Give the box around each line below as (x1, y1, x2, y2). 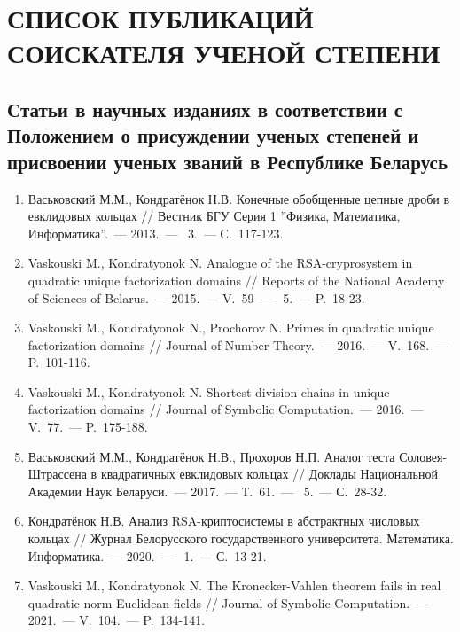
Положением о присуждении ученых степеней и (7, 121, 419, 149)
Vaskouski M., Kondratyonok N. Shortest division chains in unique (27, 382, 390, 401)
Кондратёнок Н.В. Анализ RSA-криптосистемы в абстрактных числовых (27, 511, 420, 530)
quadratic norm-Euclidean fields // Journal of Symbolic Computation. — (27, 593, 429, 612)
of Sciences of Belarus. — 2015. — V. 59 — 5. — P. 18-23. (27, 288, 365, 307)
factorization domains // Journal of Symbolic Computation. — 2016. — (27, 400, 424, 418)
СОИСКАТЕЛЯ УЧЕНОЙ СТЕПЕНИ (7, 35, 441, 71)
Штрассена (27, 464, 87, 483)
